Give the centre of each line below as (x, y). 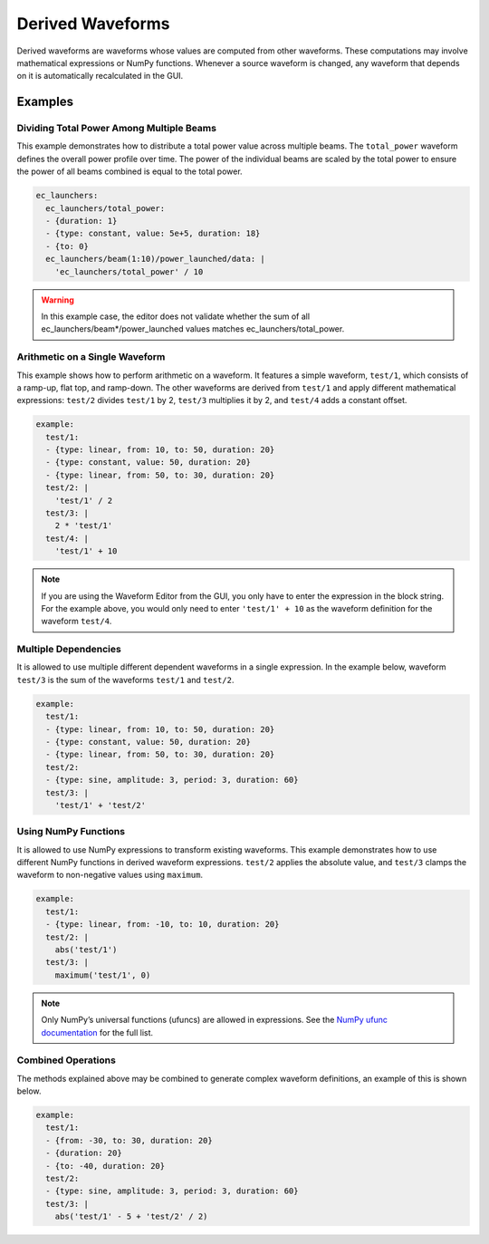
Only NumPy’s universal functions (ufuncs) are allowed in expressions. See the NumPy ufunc (215, 1020)
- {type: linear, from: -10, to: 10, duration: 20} (163, 925)
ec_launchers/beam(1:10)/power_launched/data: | (156, 259)
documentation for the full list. (97, 1032)
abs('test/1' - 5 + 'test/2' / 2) (131, 1217)
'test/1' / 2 (84, 500)
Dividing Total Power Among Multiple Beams (117, 129)
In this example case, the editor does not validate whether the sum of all (176, 316)
